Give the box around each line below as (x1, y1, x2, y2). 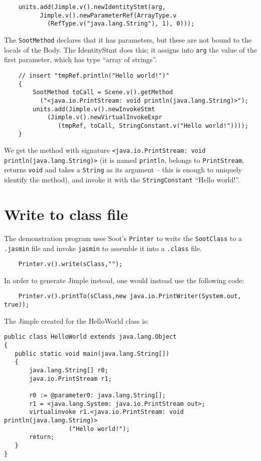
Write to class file (4, 203, 128, 224)
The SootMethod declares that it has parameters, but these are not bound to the (4, 34, 252, 45)
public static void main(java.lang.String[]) (15, 350, 170, 357)
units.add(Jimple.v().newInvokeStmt (33, 105, 155, 113)
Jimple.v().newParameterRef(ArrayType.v (40, 12, 177, 19)
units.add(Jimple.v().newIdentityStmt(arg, (18, 4, 166, 11)
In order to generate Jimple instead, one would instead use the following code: (4, 275, 244, 285)
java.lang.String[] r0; (29, 366, 108, 374)
